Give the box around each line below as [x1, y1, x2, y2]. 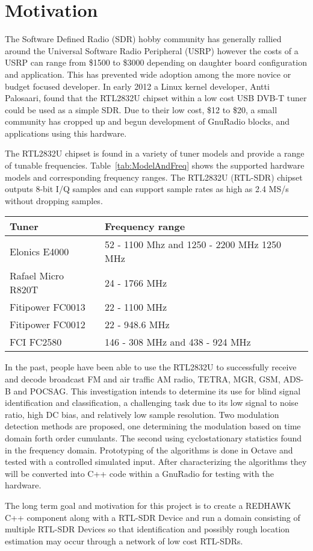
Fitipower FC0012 [10, 317, 85, 332]
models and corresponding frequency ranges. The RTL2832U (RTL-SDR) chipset [5, 170, 303, 183]
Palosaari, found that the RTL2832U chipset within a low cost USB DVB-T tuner [5, 92, 307, 104]
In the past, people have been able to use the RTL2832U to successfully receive [5, 361, 297, 373]
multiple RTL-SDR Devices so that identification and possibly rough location [5, 523, 290, 535]
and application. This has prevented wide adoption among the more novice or [5, 67, 291, 80]
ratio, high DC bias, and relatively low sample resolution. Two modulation [5, 408, 279, 420]
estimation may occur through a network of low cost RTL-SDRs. [5, 534, 243, 547]
